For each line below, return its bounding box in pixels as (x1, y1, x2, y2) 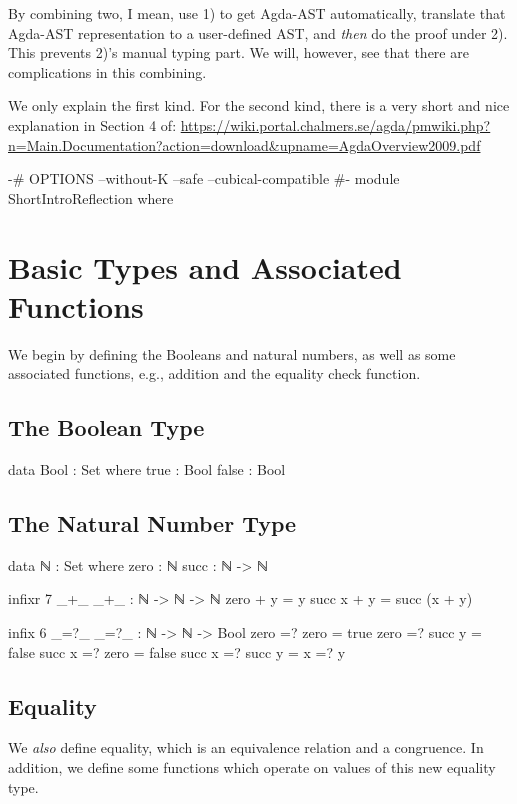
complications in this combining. (8, 61, 207, 82)
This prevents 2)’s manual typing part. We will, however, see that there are (8, 42, 469, 63)
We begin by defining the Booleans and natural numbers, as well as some (8, 343, 456, 364)
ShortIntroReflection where (8, 187, 174, 208)
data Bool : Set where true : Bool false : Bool (8, 459, 286, 480)
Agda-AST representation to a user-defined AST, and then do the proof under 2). (8, 22, 508, 43)
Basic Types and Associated (8, 246, 402, 287)
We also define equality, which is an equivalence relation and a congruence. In (8, 737, 484, 758)
